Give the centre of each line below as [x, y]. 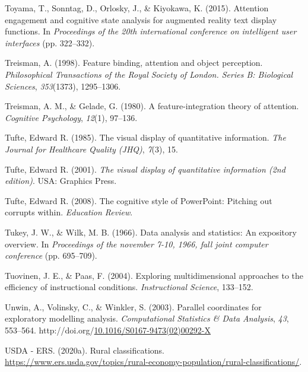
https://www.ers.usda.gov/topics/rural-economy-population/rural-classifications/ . [153, 362]
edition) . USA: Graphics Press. [61, 181]
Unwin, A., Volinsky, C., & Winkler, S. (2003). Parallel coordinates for [133, 306]
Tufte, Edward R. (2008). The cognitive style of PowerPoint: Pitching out [139, 200]
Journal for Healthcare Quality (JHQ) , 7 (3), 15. [91, 149]
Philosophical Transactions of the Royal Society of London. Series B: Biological [149, 74]
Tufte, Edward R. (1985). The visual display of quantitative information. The [145, 137]
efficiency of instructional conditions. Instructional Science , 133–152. [129, 287]
